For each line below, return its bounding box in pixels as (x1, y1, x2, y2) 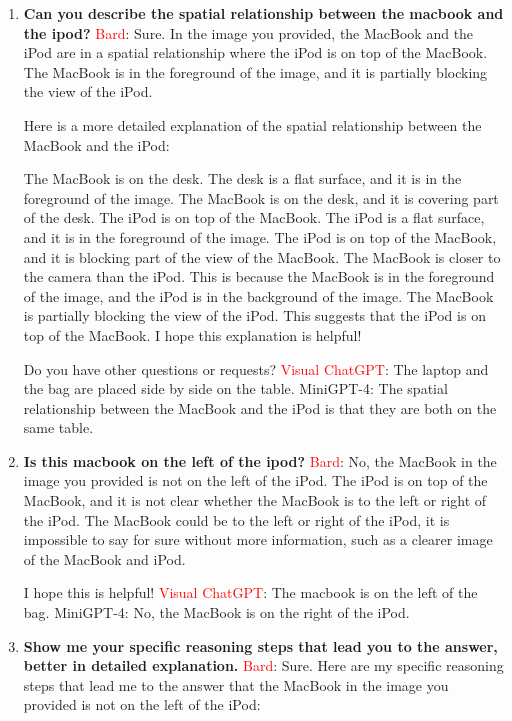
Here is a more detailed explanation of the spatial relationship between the (23, 114, 482, 135)
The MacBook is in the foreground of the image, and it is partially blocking (23, 61, 488, 82)
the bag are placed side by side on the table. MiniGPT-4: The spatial (23, 378, 448, 399)
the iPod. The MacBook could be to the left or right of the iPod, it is (23, 509, 450, 530)
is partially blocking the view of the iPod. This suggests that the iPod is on (23, 305, 486, 326)
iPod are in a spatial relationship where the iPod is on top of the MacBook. (23, 42, 488, 63)
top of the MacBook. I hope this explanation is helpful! (23, 324, 362, 345)
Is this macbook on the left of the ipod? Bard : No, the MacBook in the (23, 450, 497, 471)
